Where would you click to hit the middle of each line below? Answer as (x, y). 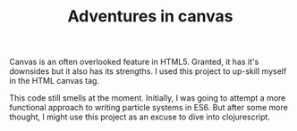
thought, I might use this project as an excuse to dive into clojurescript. (140, 117)
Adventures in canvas (150, 16)
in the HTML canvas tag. (55, 81)
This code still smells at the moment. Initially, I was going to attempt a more (148, 98)
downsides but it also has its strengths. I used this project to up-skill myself (148, 71)
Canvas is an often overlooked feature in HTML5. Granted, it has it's (134, 62)
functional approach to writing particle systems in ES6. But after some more (148, 108)
